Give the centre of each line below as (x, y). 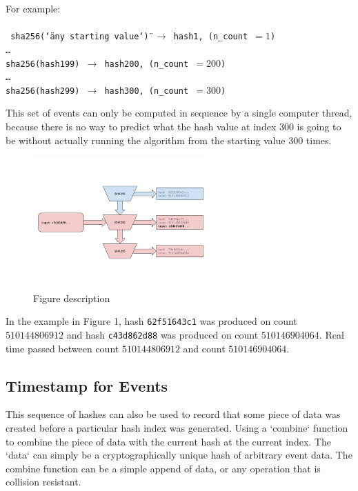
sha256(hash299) (43, 91)
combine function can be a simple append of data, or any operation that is (163, 468)
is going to (319, 127)
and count (204, 348)
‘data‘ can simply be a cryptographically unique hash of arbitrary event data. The (179, 455)
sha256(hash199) (43, 64)
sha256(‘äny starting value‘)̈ (80, 37)
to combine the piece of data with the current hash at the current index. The (168, 441)
